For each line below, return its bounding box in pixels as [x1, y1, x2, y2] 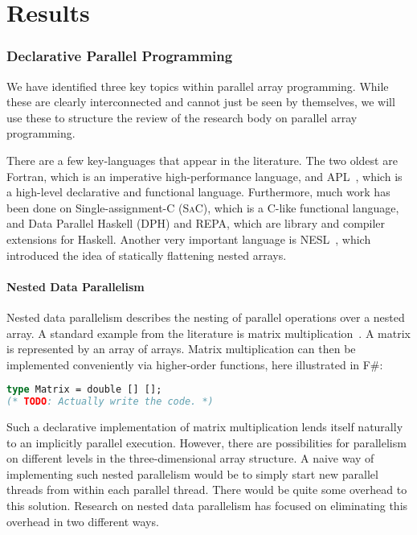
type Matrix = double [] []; [6, 384, 162, 396]
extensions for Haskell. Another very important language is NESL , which [6, 230, 371, 247]
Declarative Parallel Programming [6, 46, 233, 66]
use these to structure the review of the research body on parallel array [6, 109, 358, 126]
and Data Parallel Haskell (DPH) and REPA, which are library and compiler [6, 215, 386, 232]
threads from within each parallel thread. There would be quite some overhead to [6, 481, 407, 498]
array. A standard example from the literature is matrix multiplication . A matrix [6, 324, 411, 341]
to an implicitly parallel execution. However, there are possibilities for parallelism [6, 434, 407, 451]
